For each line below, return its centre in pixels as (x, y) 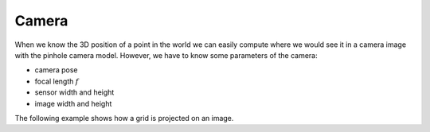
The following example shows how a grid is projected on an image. (124, 118)
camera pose (57, 70)
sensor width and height (74, 92)
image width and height (73, 103)
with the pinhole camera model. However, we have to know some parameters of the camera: (166, 55)
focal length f (57, 81)
